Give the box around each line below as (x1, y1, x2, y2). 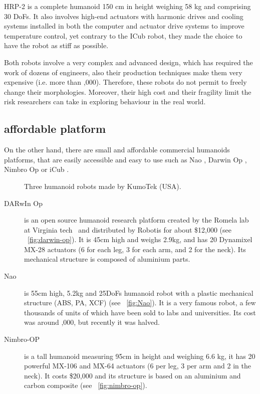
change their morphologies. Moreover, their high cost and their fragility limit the (4, 86, 251, 97)
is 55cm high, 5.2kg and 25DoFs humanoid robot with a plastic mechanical (24, 287, 253, 298)
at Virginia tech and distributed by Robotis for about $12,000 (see (24, 224, 231, 235)
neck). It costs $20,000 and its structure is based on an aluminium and (24, 370, 241, 380)
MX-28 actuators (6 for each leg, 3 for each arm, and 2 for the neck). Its (24, 244, 246, 254)
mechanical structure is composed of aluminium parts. (24, 254, 190, 264)
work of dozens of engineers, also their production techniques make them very (4, 67, 242, 77)
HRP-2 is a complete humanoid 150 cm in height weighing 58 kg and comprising (4, 1, 251, 11)
